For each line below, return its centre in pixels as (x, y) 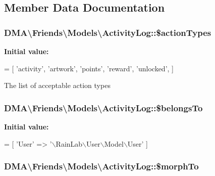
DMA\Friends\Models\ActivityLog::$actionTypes (108, 32)
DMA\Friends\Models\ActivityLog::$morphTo (101, 166)
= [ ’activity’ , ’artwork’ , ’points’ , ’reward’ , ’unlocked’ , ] (89, 68)
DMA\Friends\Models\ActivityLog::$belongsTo (103, 107)
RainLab (69, 143)
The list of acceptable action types (57, 85)
